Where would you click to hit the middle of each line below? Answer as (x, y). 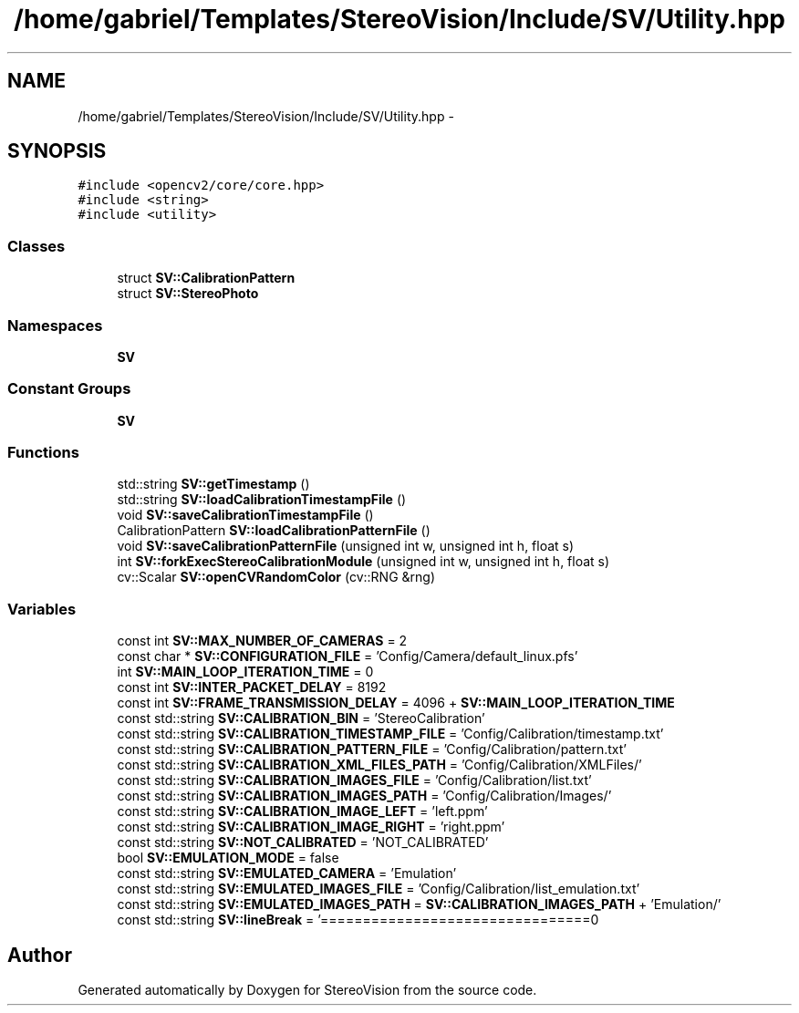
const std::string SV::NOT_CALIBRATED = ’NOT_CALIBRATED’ (303, 842)
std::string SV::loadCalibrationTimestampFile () (262, 500)
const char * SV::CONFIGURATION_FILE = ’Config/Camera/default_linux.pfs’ (348, 656)
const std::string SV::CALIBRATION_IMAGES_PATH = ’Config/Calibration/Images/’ (364, 796)
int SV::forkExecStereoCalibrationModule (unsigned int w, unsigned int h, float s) (363, 562)
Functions (43, 453)
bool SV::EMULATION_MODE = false (228, 858)
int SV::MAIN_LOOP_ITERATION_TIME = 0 (245, 672)
